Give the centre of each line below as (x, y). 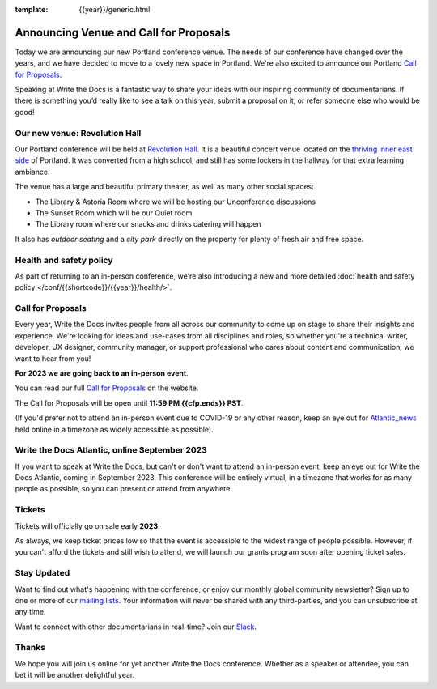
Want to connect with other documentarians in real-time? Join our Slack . (136, 627)
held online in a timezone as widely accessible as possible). (114, 429)
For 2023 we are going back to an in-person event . (102, 373)
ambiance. (32, 172)
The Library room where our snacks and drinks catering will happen (148, 224)
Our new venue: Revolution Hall (78, 133)
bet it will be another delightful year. (75, 675)
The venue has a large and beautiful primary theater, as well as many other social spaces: (165, 187)
